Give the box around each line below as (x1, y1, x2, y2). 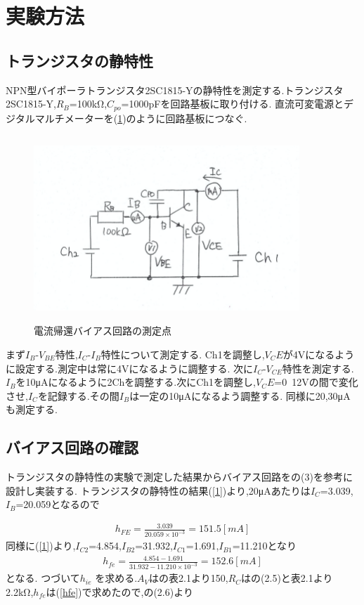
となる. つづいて (6, 571, 80, 585)
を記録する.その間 (37, 388, 119, 403)
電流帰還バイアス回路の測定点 (34, 323, 171, 338)
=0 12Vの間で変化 (274, 375, 358, 389)
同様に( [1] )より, (6, 538, 76, 553)
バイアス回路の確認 (6, 436, 138, 458)
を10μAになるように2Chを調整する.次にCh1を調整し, (15, 375, 256, 389)
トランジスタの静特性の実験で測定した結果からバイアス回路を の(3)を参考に (6, 469, 353, 484)
